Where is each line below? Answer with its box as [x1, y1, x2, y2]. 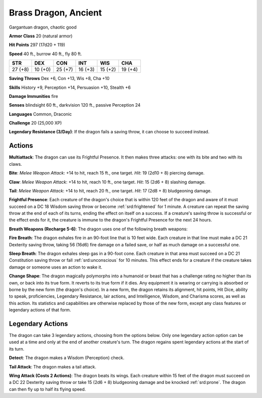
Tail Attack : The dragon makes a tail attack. [9, 364, 97, 369]
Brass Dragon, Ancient [9, 7, 102, 18]
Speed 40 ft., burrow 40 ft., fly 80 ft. [9, 51, 82, 57]
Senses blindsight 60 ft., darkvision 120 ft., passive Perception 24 [9, 102, 141, 108]
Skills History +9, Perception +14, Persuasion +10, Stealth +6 [9, 84, 131, 90]
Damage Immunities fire [9, 93, 58, 99]
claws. [9, 161, 22, 167]
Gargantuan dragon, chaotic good [9, 24, 77, 30]
